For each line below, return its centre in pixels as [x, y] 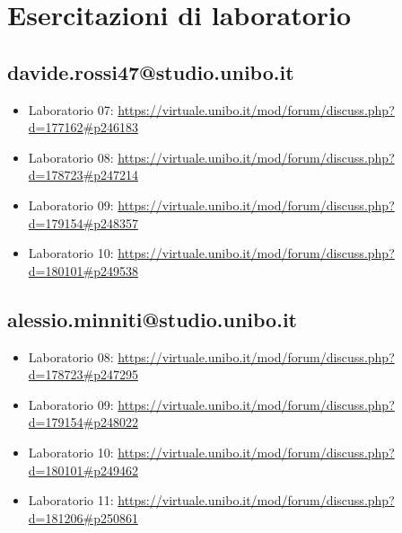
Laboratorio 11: [71, 500]
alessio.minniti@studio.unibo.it [152, 319]
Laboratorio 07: [71, 109]
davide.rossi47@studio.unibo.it [151, 71]
